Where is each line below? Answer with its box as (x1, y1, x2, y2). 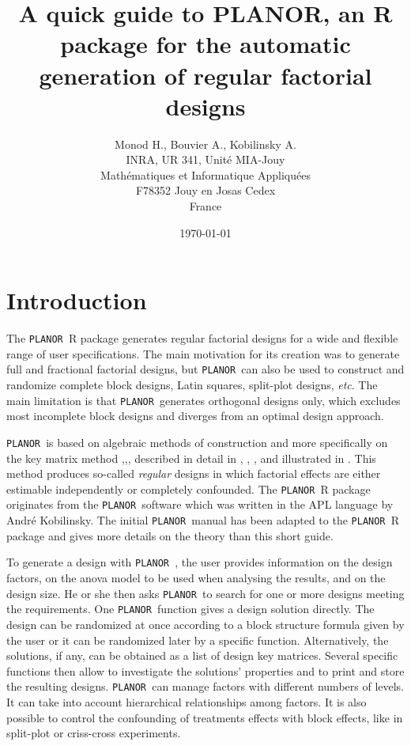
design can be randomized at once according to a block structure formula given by (6, 615, 405, 632)
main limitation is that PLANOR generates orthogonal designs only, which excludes (6, 392, 401, 408)
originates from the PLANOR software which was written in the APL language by (6, 496, 394, 513)
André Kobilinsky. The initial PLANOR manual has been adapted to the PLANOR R (6, 512, 399, 528)
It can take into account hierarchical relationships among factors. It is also (6, 693, 367, 710)
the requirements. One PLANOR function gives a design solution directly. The (6, 600, 375, 617)
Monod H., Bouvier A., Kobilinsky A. (115, 135, 296, 152)
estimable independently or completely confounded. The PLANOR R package (6, 480, 371, 497)
